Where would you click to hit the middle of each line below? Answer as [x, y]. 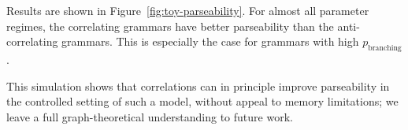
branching [385, 48]
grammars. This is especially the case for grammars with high [210, 41]
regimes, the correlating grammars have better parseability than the [170, 26]
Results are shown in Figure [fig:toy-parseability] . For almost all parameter [188, 10]
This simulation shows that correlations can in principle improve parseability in [198, 85]
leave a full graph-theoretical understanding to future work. [150, 116]
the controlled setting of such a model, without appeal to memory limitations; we [202, 101]
